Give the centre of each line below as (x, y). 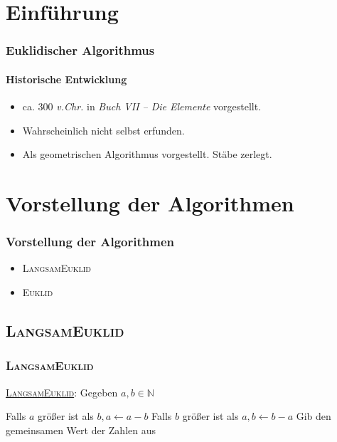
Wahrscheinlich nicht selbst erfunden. (103, 130)
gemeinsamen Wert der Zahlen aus (81, 430)
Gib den (314, 416)
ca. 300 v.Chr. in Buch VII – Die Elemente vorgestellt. (142, 106)
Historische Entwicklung (66, 79)
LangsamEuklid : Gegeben (62, 392)
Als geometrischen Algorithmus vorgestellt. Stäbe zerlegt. (147, 154)
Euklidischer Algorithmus (80, 50)
